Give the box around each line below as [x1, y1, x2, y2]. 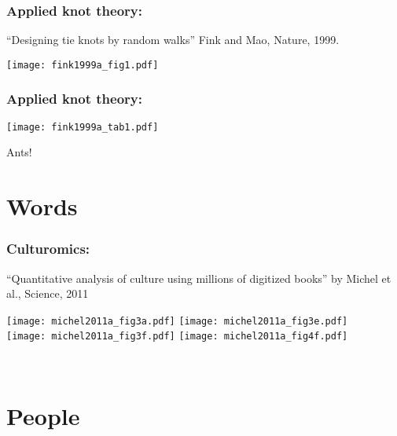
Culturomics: [6, 239, 90, 258]
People [6, 399, 80, 431]
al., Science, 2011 [6, 285, 89, 302]
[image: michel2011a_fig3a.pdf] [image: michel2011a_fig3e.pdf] [6, 315, 348, 327]
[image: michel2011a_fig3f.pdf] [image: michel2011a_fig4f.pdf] [6, 331, 348, 343]
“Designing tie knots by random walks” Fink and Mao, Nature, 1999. [6, 31, 340, 48]
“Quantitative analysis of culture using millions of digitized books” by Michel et [6, 269, 391, 286]
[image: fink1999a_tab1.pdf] [6, 121, 159, 133]
